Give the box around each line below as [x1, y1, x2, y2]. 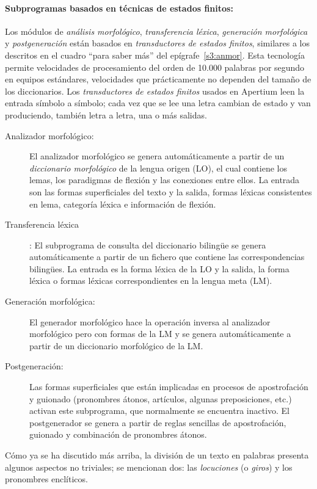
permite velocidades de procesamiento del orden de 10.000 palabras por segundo [5, 60, 305, 73]
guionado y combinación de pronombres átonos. [29, 428, 207, 441]
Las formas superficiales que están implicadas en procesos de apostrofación [29, 380, 308, 393]
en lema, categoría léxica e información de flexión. [29, 197, 216, 210]
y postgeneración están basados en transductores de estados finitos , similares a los [5, 37, 310, 49]
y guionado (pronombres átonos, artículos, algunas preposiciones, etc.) [29, 392, 292, 405]
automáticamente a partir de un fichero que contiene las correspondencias [29, 250, 305, 263]
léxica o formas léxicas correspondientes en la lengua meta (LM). [29, 274, 272, 287]
